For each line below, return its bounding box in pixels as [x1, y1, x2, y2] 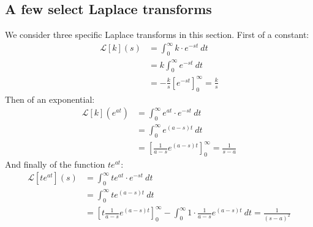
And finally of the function [5, 157, 105, 170]
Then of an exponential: [5, 92, 95, 105]
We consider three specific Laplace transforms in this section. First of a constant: [5, 28, 309, 41]
